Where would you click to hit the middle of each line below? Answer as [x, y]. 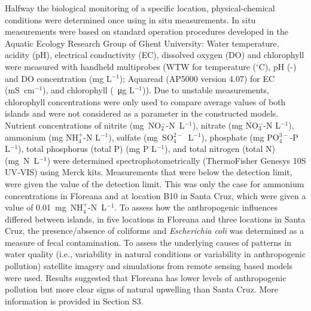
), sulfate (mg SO [141, 137]
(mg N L [22, 160]
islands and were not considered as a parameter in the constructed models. [142, 113]
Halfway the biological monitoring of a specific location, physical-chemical [140, 8]
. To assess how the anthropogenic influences [196, 207]
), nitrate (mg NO [225, 125]
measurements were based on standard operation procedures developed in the [147, 31]
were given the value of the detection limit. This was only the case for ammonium [155, 183]
